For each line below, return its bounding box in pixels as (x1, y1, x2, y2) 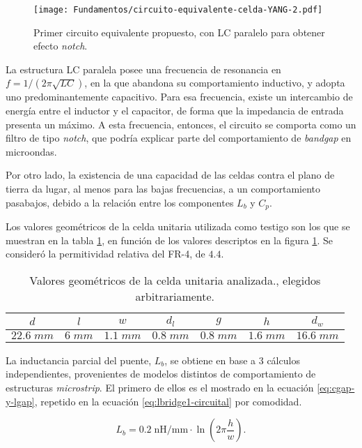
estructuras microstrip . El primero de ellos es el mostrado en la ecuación (6, 380, 314, 394)
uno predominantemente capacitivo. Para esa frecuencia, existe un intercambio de (6, 89, 353, 104)
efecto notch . (33, 38, 88, 53)
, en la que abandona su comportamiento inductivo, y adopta (84, 75, 345, 90)
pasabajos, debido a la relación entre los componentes (6, 195, 234, 209)
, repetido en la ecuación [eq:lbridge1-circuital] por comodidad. (34, 394, 302, 408)
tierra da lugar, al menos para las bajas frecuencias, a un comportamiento (6, 181, 321, 195)
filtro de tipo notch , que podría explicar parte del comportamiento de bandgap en (6, 130, 352, 145)
